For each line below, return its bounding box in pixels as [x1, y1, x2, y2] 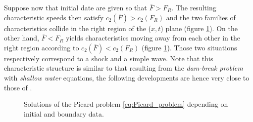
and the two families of [166, 12, 236, 22]
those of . [4, 82, 32, 92]
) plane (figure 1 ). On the [160, 23, 238, 33]
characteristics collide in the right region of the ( [4, 23, 152, 33]
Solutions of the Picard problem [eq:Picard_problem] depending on [24, 99, 228, 109]
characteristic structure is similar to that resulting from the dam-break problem [4, 63, 243, 73]
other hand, [4, 33, 39, 43]
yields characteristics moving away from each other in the [66, 33, 240, 43]
